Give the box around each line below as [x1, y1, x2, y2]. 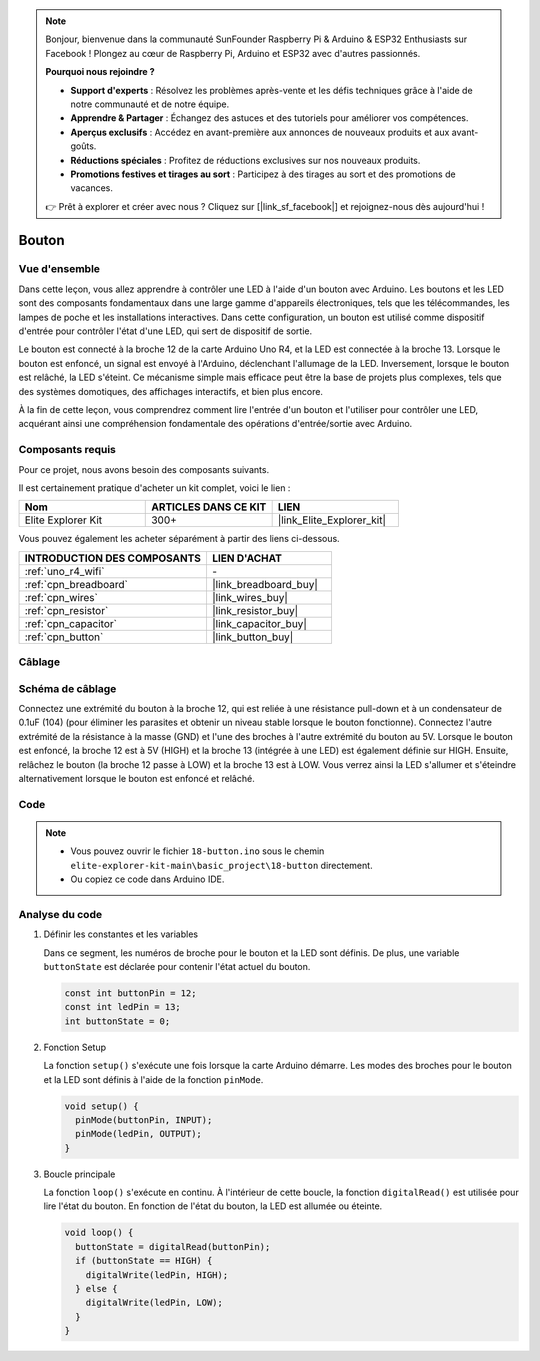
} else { [75, 1283, 118, 1294]
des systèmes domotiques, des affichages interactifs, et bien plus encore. [18, 385, 324, 397]
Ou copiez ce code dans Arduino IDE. [70, 873, 225, 885]
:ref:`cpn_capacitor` [24, 616, 117, 630]
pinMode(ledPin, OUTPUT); [75, 1128, 202, 1140]
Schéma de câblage [18, 681, 117, 695]
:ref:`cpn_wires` [24, 590, 99, 604]
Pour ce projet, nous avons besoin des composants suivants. [18, 463, 270, 475]
